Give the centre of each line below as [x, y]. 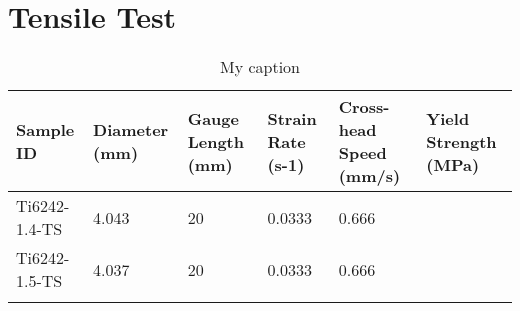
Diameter [131, 130]
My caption [260, 67]
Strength [461, 141]
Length [215, 141]
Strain [292, 118]
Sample [45, 130]
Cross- [364, 107]
